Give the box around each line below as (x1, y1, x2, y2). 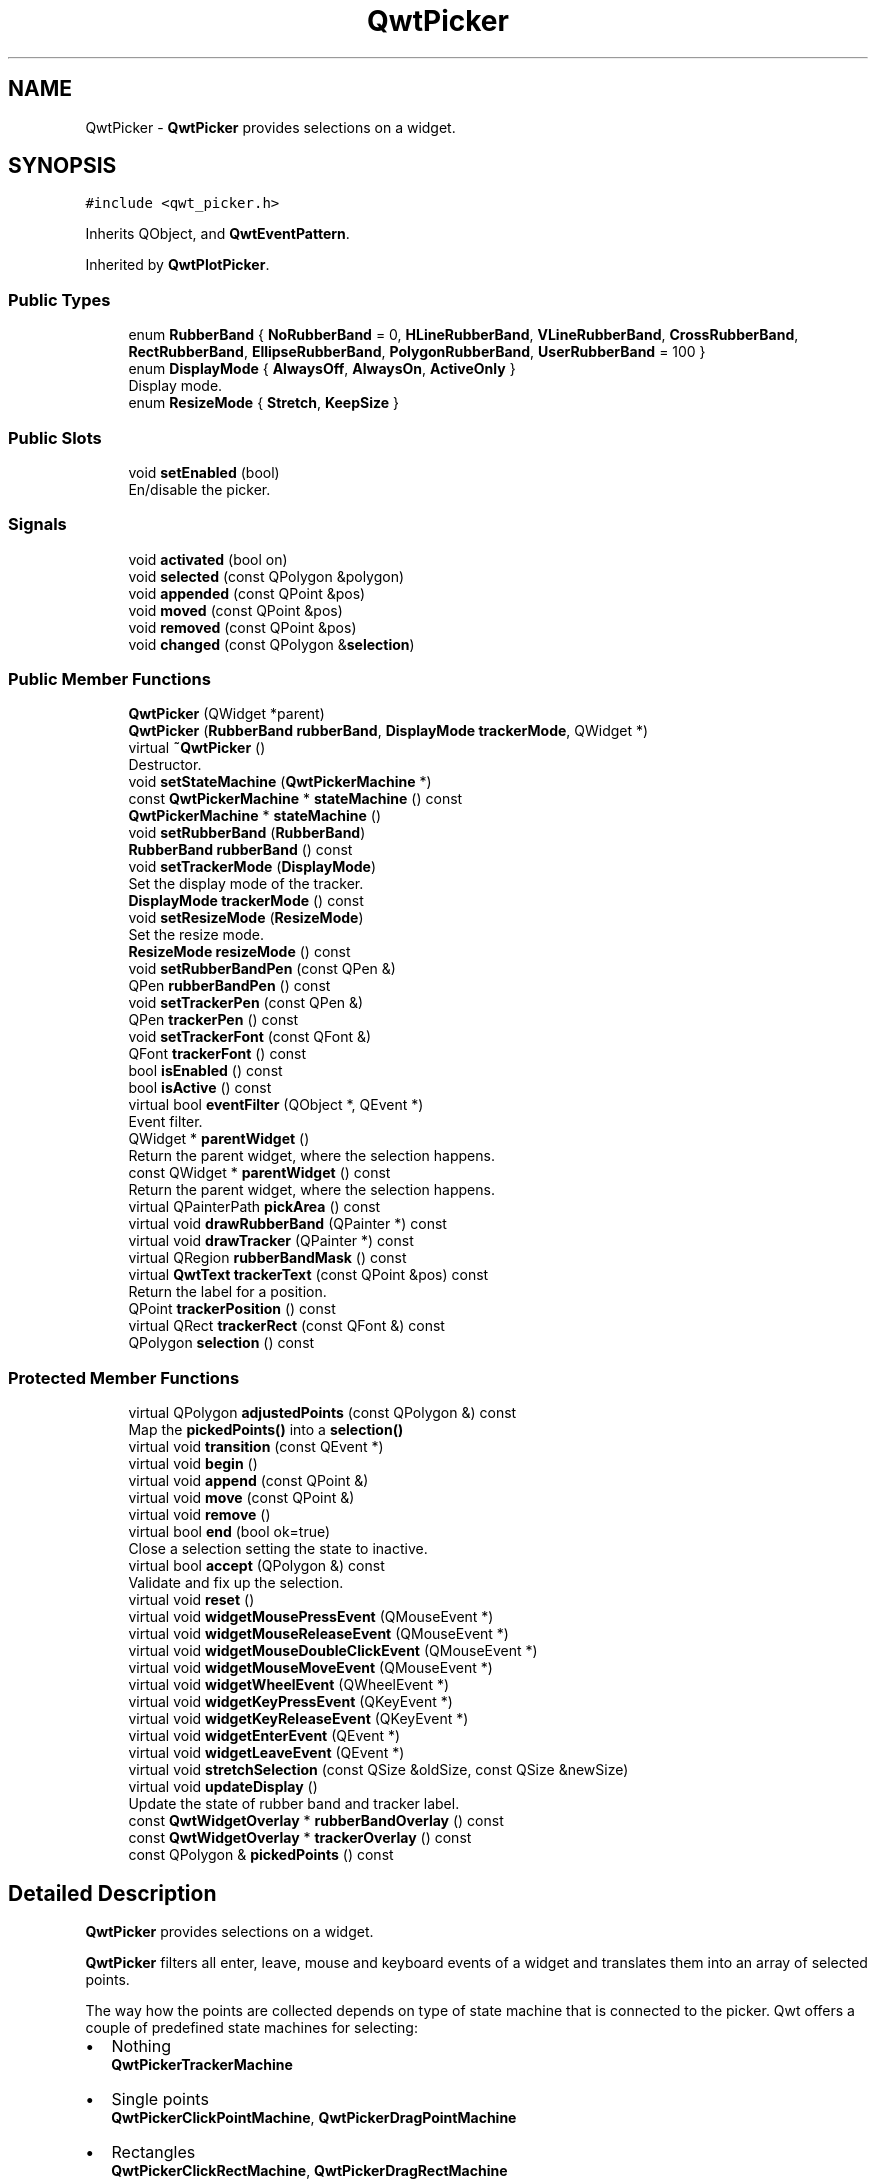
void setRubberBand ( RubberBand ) (128, 824, 366, 842)
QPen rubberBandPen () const (128, 977, 331, 995)
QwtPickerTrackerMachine (111, 2056, 293, 2074)
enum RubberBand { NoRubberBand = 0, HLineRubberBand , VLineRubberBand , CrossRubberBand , (128, 326, 799, 344)
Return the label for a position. (128, 1283, 327, 1301)
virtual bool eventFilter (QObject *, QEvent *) (128, 1096, 424, 1114)
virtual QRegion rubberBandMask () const (128, 1249, 407, 1267)
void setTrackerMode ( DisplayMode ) (128, 858, 377, 876)
